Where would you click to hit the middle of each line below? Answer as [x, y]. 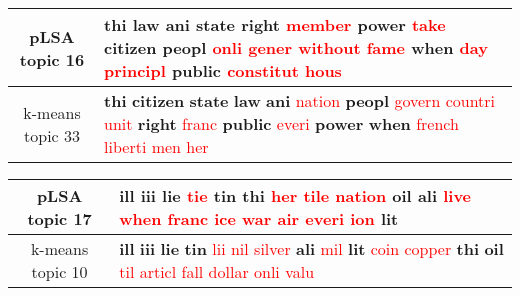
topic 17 [59, 218]
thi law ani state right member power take [275, 24]
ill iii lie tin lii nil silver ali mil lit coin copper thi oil [311, 248]
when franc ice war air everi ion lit [259, 218]
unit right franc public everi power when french [281, 123]
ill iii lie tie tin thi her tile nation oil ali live [295, 195]
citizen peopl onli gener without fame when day [296, 47]
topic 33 [52, 135]
